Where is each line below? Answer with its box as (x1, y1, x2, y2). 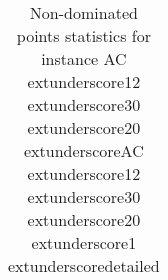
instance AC (41, 47, 127, 70)
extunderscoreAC (24, 139, 144, 162)
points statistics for (16, 24, 151, 47)
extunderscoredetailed (8, 254, 160, 277)
